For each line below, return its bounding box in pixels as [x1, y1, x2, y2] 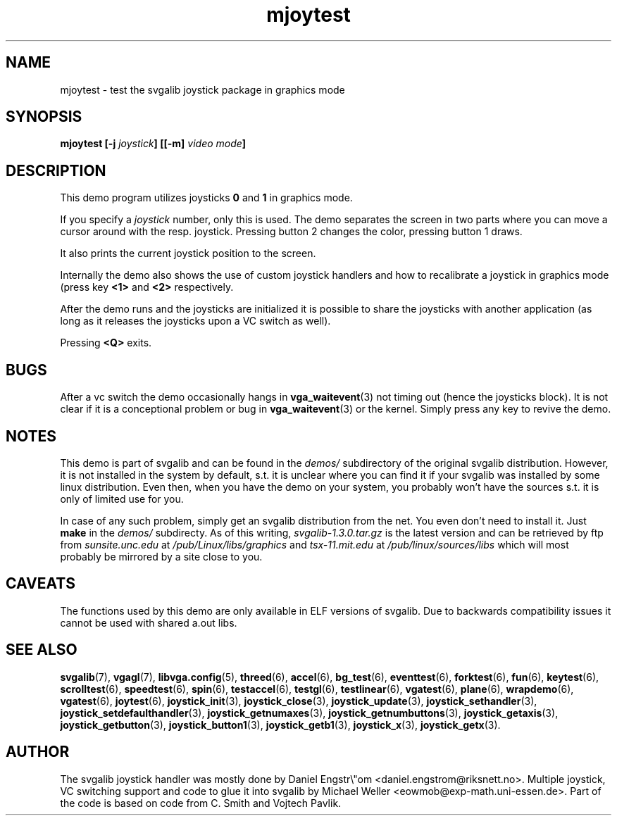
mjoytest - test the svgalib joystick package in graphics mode [60, 83, 345, 96]
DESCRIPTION [6, 161, 106, 180]
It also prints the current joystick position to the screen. [60, 247, 316, 260]
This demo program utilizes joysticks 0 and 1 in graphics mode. [60, 192, 353, 204]
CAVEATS [6, 575, 75, 593]
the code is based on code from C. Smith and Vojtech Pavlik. [60, 796, 342, 809]
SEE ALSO [6, 641, 77, 659]
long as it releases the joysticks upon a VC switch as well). [60, 315, 331, 327]
